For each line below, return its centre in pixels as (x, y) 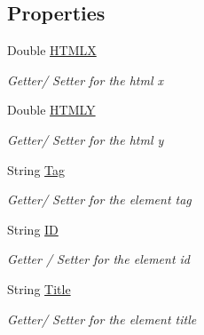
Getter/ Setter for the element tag (99, 199)
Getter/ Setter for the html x (86, 80)
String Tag (36, 169)
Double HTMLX (52, 50)
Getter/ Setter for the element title (102, 319)
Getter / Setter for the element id (99, 259)
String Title (39, 288)
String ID (33, 229)
